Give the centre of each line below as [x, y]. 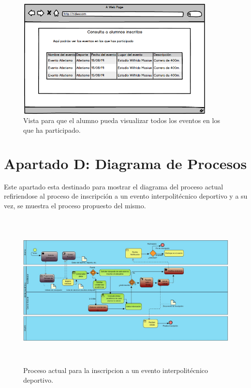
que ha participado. [52, 130]
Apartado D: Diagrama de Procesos [125, 163]
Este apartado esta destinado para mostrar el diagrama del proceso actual [114, 186]
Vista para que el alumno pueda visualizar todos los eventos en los [122, 120]
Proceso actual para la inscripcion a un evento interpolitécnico [116, 370]
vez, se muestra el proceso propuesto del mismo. [75, 205]
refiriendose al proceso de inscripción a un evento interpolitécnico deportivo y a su [126, 196]
